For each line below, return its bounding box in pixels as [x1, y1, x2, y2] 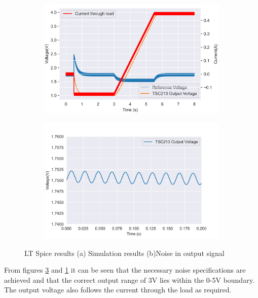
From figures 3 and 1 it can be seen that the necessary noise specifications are [4, 265, 246, 275]
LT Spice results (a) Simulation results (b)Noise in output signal [24, 247, 225, 258]
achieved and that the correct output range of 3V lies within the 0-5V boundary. [4, 274, 254, 285]
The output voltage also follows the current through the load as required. [4, 284, 232, 295]
